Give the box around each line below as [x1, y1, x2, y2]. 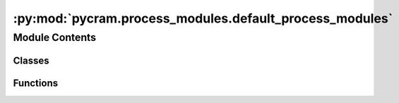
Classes [13, 54, 49, 66]
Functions [13, 77, 59, 89]
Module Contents [13, 31, 97, 44]
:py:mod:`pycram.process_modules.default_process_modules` [13, 11, 393, 26]
